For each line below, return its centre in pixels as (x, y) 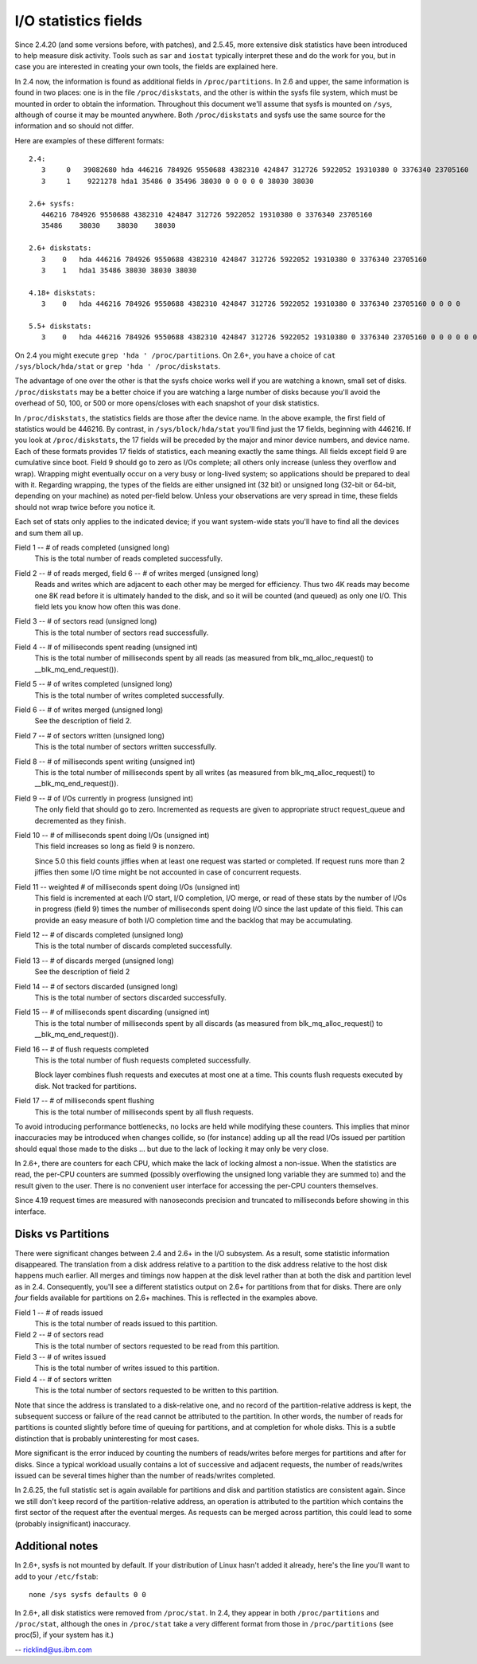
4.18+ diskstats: (62, 292)
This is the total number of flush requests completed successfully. (143, 1060)
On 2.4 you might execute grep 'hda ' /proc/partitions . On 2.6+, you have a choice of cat (175, 355)
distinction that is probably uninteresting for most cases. (107, 1439)
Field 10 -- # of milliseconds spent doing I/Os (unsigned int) (112, 835)
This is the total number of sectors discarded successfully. (130, 998)
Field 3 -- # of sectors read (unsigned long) (86, 621)
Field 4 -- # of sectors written (63, 1379)
